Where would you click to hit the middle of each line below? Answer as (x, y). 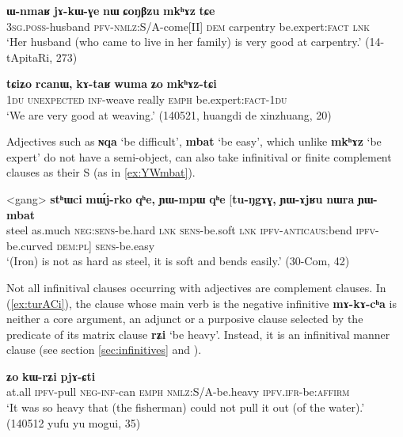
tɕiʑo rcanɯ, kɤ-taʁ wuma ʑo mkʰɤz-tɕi (112, 84)
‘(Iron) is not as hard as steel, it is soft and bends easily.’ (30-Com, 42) (178, 261)
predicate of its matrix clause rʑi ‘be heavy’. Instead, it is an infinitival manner (198, 334)
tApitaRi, (30, 57)
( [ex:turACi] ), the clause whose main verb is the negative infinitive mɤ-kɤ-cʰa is (201, 303)
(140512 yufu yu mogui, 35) (74, 422)
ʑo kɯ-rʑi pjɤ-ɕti (51, 376)
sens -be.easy (125, 245)
